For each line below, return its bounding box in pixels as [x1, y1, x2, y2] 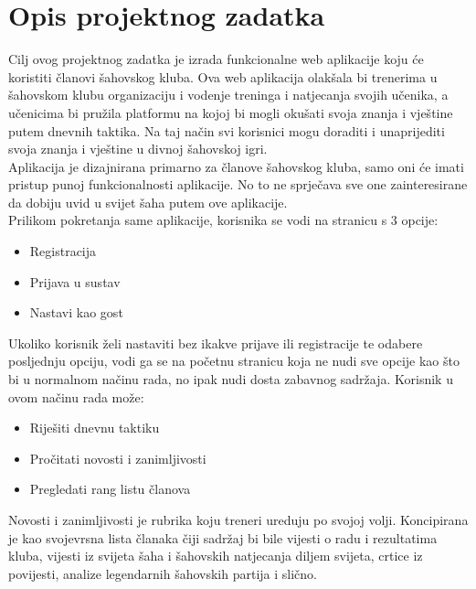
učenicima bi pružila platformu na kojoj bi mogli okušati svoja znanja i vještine [8, 102, 453, 122]
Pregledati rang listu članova [29, 479, 191, 498]
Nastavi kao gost [29, 303, 123, 322]
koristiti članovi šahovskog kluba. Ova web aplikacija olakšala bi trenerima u [8, 67, 438, 86]
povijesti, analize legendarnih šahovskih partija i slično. [8, 563, 317, 583]
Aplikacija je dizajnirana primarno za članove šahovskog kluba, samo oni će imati [8, 156, 464, 176]
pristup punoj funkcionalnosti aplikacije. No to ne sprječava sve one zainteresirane [8, 175, 468, 194]
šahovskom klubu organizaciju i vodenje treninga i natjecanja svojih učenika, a [8, 85, 449, 104]
